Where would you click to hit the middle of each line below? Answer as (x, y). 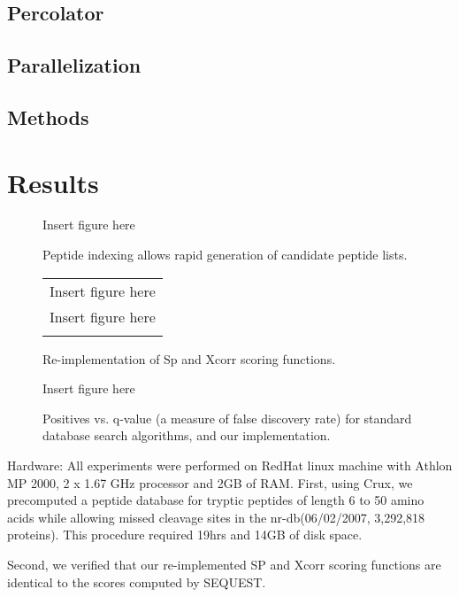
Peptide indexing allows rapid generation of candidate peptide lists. (225, 255)
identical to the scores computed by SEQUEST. (137, 581)
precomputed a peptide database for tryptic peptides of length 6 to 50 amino (216, 500)
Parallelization (74, 65)
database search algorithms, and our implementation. (187, 435)
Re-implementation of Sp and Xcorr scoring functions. (189, 358)
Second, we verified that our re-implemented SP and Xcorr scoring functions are (224, 564)
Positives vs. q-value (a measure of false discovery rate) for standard (227, 418)
